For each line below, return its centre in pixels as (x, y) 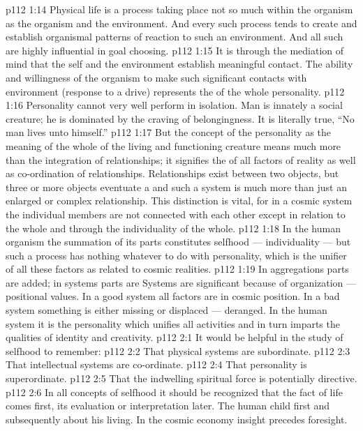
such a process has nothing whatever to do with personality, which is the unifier (176, 255)
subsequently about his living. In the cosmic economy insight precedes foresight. (177, 419)
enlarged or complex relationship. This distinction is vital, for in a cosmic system (179, 201)
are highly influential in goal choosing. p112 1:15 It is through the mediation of (175, 50)
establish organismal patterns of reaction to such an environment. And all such (175, 37)
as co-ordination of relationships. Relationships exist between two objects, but (172, 173)
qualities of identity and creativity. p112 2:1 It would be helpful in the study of (175, 337)
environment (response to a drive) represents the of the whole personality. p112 (175, 91)
